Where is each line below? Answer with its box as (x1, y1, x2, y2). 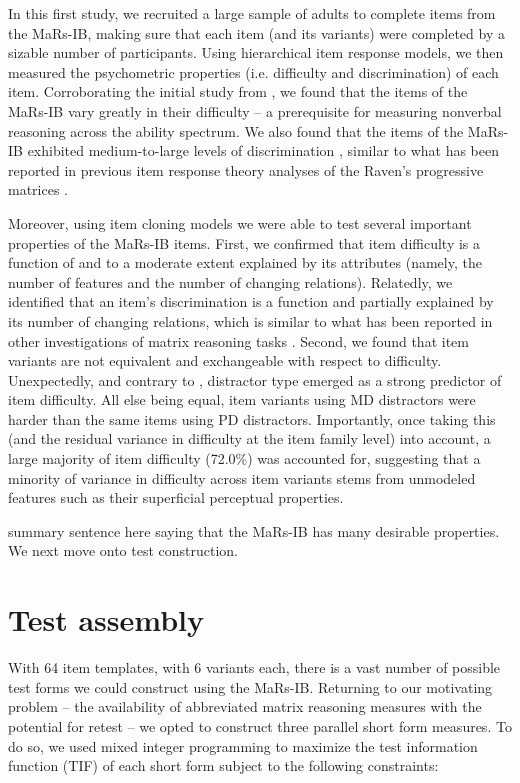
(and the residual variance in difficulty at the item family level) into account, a (8, 428, 491, 449)
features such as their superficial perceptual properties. (8, 487, 344, 508)
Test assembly (8, 599, 205, 640)
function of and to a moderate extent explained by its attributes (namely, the (8, 252, 482, 273)
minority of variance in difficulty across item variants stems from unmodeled (8, 467, 476, 488)
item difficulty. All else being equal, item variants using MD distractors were (8, 389, 476, 410)
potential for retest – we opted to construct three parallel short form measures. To (8, 715, 512, 736)
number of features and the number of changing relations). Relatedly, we (8, 271, 453, 292)
